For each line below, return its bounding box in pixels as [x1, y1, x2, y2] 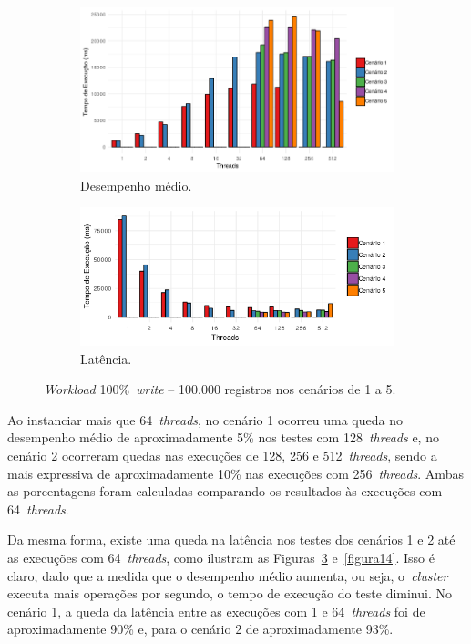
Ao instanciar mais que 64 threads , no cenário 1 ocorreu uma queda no [7, 410, 403, 429]
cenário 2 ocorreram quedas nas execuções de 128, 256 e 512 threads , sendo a [7, 446, 437, 464]
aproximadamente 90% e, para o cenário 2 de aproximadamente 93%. [7, 619, 394, 639]
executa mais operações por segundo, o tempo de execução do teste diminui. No [7, 584, 452, 603]
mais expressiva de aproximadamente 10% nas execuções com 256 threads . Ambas [7, 463, 464, 483]
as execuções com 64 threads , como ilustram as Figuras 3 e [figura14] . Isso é [7, 547, 435, 566]
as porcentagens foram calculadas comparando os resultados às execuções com [7, 482, 443, 501]
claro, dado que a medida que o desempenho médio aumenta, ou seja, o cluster [7, 566, 448, 585]
